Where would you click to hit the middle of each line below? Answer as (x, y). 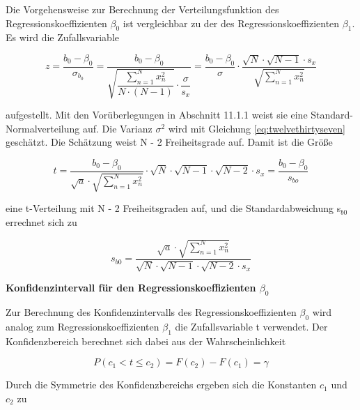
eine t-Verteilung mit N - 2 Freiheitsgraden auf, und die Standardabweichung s (173, 208)
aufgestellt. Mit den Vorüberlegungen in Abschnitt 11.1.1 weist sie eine (157, 115)
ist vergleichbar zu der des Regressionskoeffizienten (231, 23)
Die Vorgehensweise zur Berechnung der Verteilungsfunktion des (142, 9)
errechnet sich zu (41, 221)
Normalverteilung (43, 128)
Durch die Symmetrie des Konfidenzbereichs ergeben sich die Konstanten (161, 385)
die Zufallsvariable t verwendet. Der (251, 326)
